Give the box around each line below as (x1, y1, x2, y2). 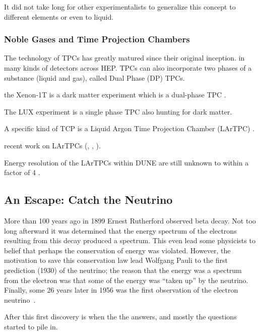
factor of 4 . (4, 167, 40, 178)
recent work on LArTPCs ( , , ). (4, 140, 101, 150)
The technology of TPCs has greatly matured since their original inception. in (4, 52, 245, 63)
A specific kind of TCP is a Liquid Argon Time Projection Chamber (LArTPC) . (4, 123, 255, 134)
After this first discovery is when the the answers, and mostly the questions (4, 311, 237, 322)
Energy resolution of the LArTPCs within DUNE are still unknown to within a (4, 157, 249, 167)
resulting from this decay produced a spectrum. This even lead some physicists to (4, 235, 255, 246)
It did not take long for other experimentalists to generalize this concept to (4, 2, 236, 12)
